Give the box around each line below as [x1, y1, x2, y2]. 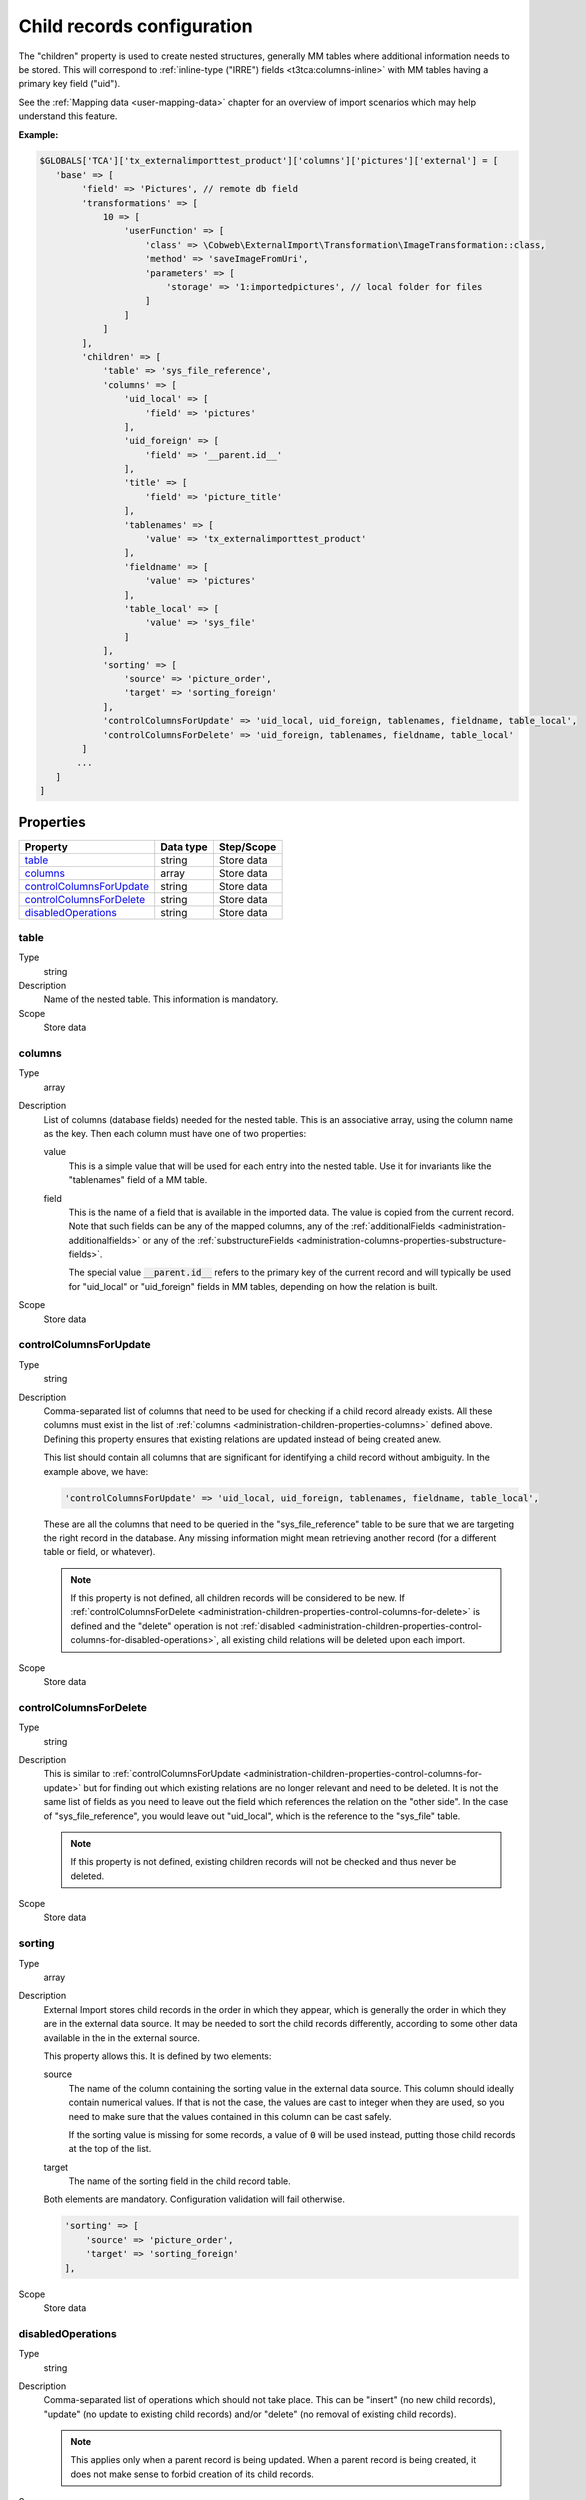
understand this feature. [18, 110, 118, 122]
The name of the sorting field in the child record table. [68, 2175, 291, 2187]
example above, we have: [43, 1465, 149, 1477]
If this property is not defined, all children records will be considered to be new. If [70, 1592, 405, 1604]
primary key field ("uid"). [18, 78, 121, 90]
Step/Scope [218, 840, 277, 854]
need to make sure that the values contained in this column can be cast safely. [68, 2110, 392, 2122]
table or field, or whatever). [43, 1546, 156, 1558]
